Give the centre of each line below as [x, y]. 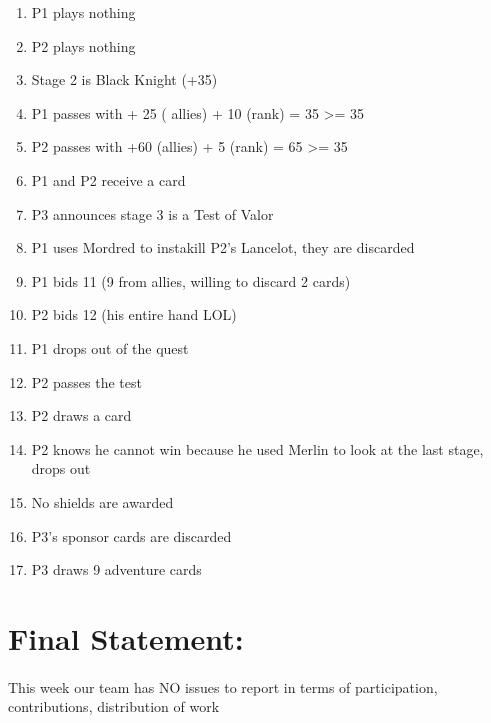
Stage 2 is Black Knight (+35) [124, 79]
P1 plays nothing [83, 12]
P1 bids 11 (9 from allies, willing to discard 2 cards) [191, 280]
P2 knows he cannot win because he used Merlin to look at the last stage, [257, 448]
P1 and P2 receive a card [108, 179]
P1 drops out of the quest [110, 347]
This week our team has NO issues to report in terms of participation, [223, 686]
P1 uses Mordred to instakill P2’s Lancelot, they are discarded [223, 247]
